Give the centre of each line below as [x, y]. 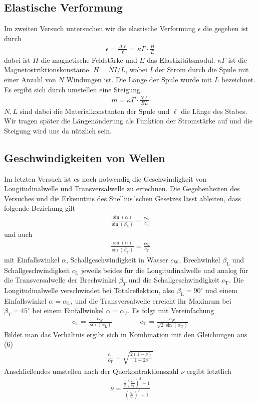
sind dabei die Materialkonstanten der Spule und [95, 111]
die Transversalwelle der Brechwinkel [60, 280]
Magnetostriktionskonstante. [48, 70]
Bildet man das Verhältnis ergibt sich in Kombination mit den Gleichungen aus [126, 334]
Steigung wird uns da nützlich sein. [58, 130]
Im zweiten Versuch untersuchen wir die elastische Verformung [100, 28]
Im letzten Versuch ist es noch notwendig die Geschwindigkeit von [105, 178]
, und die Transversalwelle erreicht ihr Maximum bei [151, 300]
